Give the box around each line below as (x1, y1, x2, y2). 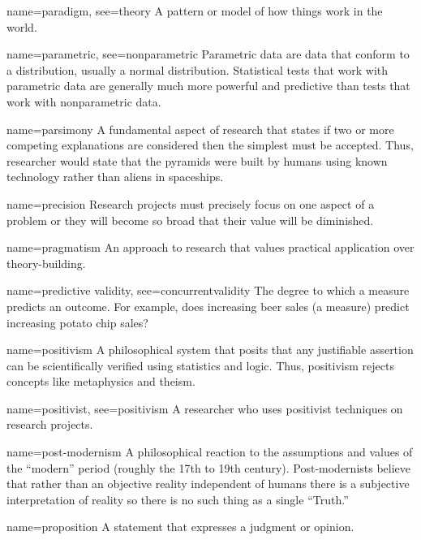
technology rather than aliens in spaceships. (6, 168, 224, 185)
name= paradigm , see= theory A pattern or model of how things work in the (6, 2, 383, 19)
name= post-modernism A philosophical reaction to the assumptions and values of (6, 443, 413, 460)
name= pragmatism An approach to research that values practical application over (6, 239, 415, 256)
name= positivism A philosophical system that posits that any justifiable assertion (6, 341, 414, 358)
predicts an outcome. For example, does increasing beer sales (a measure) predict (6, 297, 410, 314)
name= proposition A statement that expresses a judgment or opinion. (6, 518, 354, 535)
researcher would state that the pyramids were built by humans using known (6, 152, 388, 169)
